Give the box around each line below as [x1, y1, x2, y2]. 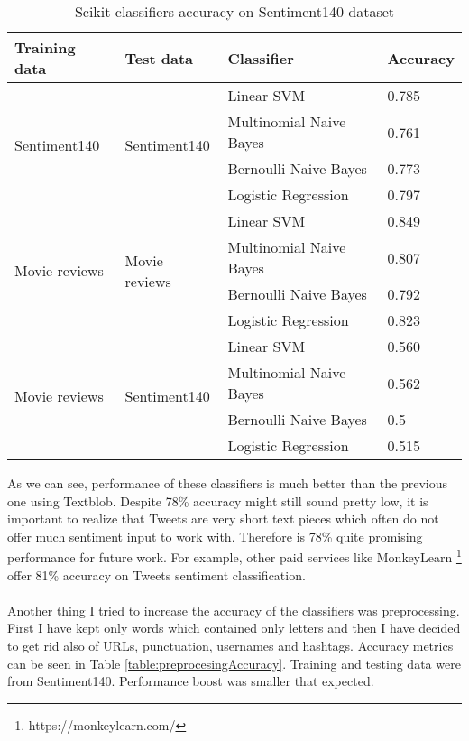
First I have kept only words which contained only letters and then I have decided [7, 618, 461, 637]
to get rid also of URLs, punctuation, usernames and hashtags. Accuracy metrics [7, 636, 454, 654]
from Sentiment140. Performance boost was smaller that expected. [7, 672, 374, 690]
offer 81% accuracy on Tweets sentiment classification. [7, 565, 306, 584]
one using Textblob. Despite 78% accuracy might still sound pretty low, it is [7, 491, 428, 510]
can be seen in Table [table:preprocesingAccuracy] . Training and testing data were [7, 653, 461, 672]
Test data [124, 47, 194, 69]
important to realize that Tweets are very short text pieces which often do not [7, 509, 439, 528]
